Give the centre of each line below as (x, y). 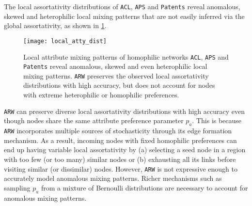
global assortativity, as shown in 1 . (55, 25)
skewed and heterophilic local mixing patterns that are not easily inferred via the (124, 16)
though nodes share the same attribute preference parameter (94, 120)
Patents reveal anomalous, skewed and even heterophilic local (115, 66)
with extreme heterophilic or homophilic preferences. (101, 95)
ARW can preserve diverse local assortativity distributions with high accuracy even (125, 111)
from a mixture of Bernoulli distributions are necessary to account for (144, 187)
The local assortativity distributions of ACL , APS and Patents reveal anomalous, (122, 6)
